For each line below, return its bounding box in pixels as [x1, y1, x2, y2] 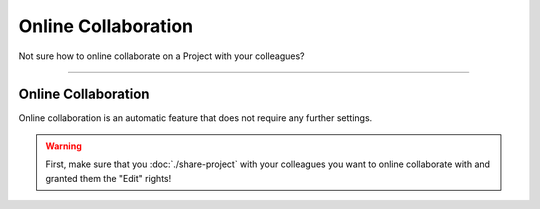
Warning [45, 140, 82, 152]
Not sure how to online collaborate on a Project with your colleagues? [18, 50, 305, 62]
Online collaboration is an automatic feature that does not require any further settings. [18, 112, 373, 124]
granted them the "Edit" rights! [45, 172, 172, 184]
